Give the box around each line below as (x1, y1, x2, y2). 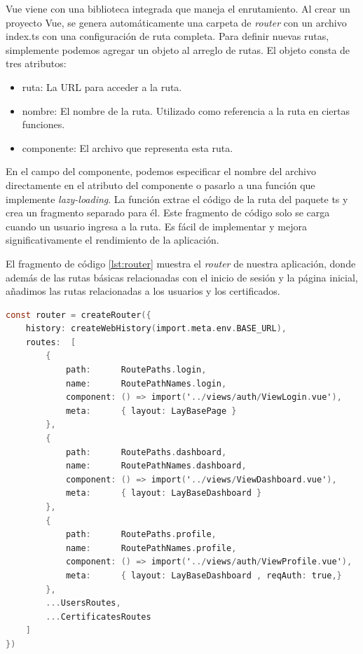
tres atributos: (6, 56, 67, 71)
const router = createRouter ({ (6, 309, 151, 320)
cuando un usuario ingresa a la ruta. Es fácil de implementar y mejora (6, 218, 307, 233)
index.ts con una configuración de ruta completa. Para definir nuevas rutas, (6, 29, 329, 43)
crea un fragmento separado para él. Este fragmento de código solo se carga (6, 205, 330, 220)
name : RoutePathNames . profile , (65, 543, 237, 553)
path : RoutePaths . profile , (65, 529, 217, 540)
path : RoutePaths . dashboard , (65, 447, 227, 457)
